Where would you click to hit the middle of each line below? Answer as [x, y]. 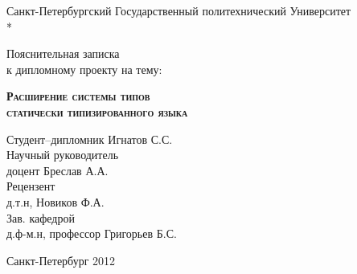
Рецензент [31, 186]
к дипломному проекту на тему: [84, 69]
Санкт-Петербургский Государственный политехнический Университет [179, 10]
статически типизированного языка [97, 111]
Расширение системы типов [78, 96]
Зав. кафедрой [41, 217]
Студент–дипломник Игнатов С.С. [90, 139]
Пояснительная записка [63, 53]
